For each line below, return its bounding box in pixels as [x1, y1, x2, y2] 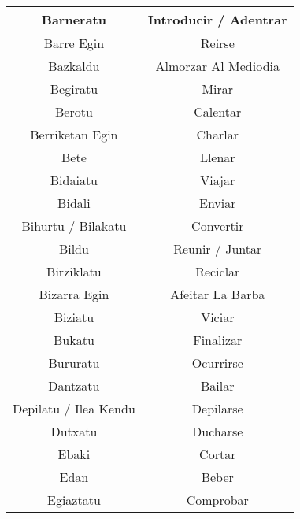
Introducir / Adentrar [147, 10, 287, 28]
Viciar [201, 308, 235, 326]
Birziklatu [46, 262, 102, 280]
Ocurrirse [191, 354, 243, 372]
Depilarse [191, 399, 243, 417]
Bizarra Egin [39, 285, 109, 303]
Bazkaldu [48, 57, 100, 75]
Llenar [199, 148, 235, 166]
